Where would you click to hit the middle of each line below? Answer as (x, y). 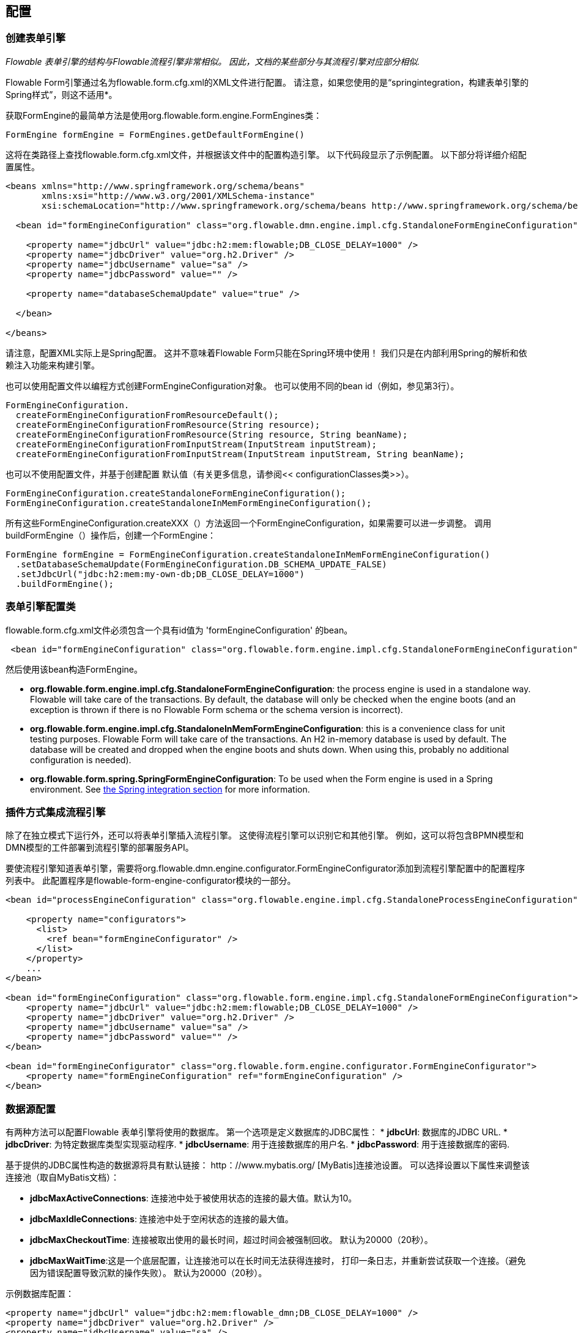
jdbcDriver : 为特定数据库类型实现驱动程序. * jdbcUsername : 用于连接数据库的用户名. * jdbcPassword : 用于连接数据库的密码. (258, 1144)
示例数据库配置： (40, 1294)
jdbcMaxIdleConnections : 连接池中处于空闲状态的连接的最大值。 (162, 1219)
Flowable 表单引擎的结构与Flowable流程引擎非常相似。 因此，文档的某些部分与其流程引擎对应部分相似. (213, 61)
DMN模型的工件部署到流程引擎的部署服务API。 (100, 848)
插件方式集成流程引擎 (56, 812)
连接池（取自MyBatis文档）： (63, 1178)
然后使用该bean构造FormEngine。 (74, 669)
